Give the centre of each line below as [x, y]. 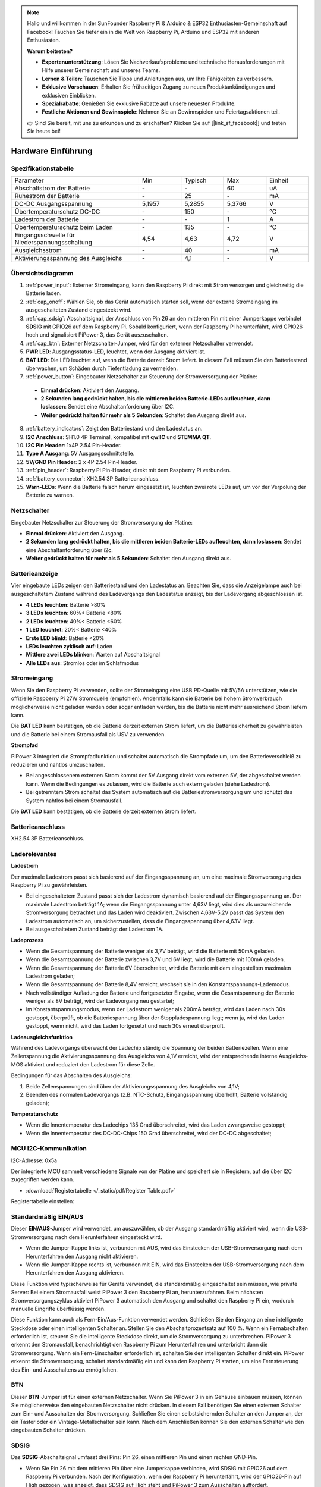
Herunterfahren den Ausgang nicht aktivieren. [82, 1256]
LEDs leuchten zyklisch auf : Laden [69, 646]
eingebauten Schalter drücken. [49, 1430]
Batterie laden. [44, 293]
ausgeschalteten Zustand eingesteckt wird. [79, 310]
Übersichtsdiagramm [42, 273]
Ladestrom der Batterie [47, 219]
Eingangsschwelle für [45, 235]
